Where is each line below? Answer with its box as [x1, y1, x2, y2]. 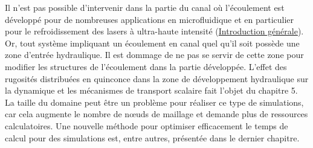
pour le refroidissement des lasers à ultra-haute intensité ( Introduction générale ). [5, 25, 304, 37]
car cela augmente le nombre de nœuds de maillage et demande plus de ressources [5, 108, 308, 120]
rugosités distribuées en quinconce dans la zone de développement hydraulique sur [5, 72, 309, 85]
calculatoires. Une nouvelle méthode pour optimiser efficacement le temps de [5, 119, 288, 132]
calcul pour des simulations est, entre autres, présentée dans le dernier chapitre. [5, 131, 300, 144]
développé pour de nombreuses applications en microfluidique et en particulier [5, 13, 294, 25]
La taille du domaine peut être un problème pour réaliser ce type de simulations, [5, 95, 304, 108]
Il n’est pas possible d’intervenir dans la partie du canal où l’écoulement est [5, 1, 285, 13]
